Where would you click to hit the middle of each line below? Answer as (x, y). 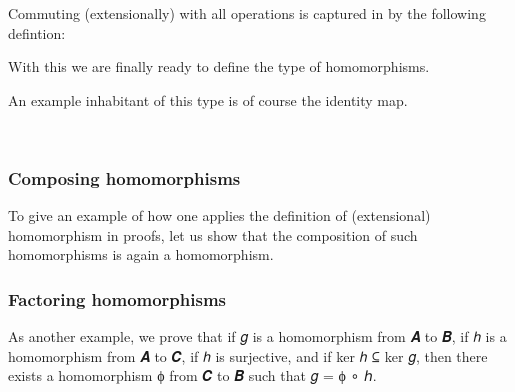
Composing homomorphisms (124, 177)
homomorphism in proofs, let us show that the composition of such (213, 234)
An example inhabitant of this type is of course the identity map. (208, 99)
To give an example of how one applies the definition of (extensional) (219, 215)
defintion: (37, 32)
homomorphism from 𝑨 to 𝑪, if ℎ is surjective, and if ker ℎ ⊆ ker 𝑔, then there (248, 355)
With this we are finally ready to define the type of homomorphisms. (219, 66)
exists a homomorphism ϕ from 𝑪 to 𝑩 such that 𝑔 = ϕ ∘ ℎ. (192, 375)
